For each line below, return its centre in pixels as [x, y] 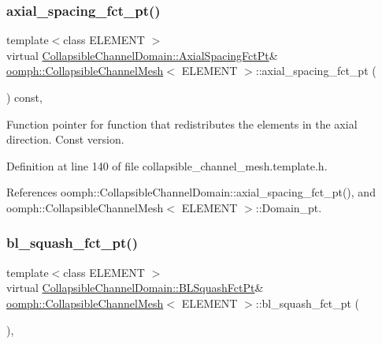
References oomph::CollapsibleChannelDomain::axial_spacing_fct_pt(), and [191, 192]
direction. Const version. [65, 139]
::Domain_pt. [289, 207]
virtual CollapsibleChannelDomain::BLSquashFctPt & [135, 288]
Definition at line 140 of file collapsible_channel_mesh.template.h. [167, 165]
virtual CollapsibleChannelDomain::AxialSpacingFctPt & [142, 55]
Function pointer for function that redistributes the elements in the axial [182, 123]
